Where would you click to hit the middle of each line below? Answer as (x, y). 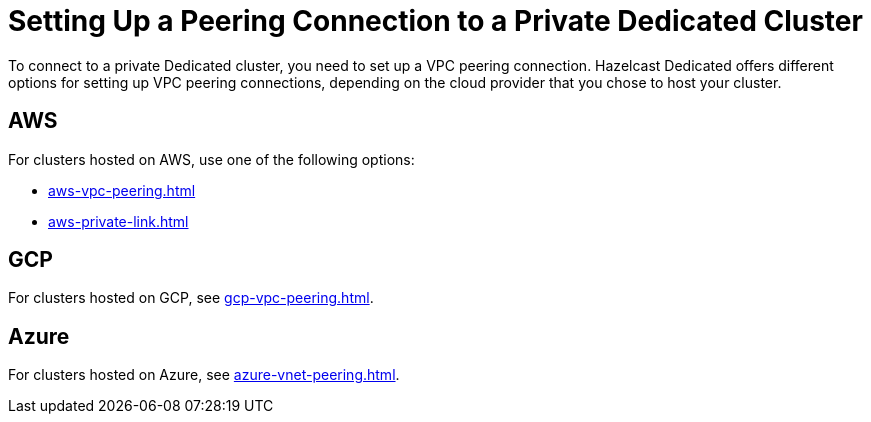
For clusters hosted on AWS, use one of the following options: (211, 159)
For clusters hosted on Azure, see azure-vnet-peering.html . (204, 375)
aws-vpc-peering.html (122, 190)
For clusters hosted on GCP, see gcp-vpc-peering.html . (191, 298)
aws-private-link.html (118, 221)
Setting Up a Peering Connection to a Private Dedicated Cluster (435, 21)
